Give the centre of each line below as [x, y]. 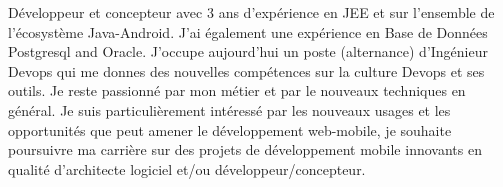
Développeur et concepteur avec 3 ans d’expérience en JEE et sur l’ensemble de [251, 12]
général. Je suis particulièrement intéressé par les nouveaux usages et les [229, 109]
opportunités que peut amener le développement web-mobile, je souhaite [230, 129]
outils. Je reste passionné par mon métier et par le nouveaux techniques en [237, 90]
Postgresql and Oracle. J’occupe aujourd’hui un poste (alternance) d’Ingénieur [248, 51]
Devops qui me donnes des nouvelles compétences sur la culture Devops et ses [246, 70]
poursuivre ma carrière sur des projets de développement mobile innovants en [245, 149]
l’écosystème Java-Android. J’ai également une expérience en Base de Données [248, 31]
